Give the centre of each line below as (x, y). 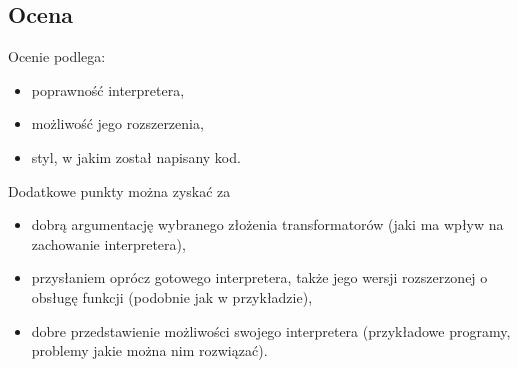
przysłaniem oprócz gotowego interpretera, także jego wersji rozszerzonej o (259, 277)
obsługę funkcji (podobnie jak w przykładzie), (172, 296)
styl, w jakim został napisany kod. (136, 156)
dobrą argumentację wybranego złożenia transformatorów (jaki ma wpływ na (267, 224)
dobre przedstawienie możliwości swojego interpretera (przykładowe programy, (271, 330)
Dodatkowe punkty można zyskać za (119, 190)
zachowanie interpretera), (108, 243)
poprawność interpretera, (108, 89)
